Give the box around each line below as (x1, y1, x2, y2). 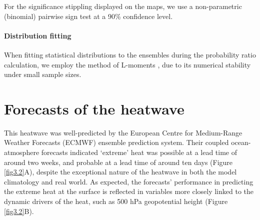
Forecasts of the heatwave (4, 98, 184, 118)
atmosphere (4, 147, 39, 157)
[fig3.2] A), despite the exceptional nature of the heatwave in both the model (4, 166, 237, 177)
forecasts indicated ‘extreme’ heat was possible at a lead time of (41, 147, 237, 157)
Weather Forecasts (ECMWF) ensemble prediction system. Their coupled (4, 137, 229, 147)
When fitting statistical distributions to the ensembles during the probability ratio (4, 49, 256, 59)
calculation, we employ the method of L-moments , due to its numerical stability (4, 59, 251, 69)
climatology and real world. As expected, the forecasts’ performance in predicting (4, 176, 253, 186)
